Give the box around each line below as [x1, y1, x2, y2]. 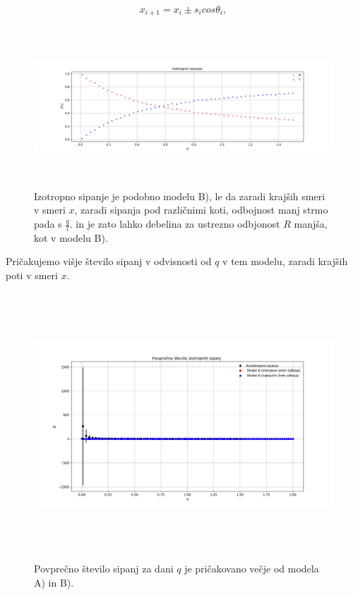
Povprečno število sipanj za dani [34, 561, 174, 576]
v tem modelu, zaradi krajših [222, 254, 348, 269]
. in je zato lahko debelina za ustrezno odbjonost [69, 216, 280, 231]
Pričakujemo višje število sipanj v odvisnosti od [6, 254, 212, 269]
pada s [34, 216, 62, 231]
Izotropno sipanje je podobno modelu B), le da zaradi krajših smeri [34, 188, 325, 203]
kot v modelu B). [34, 230, 108, 245]
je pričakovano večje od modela [184, 561, 319, 576]
